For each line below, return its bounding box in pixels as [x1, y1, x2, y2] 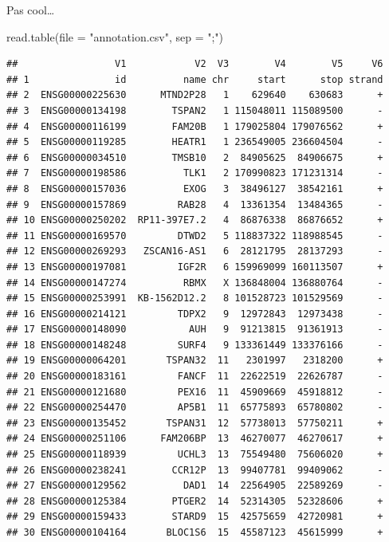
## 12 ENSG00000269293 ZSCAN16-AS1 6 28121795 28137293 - [6, 245, 383, 257]
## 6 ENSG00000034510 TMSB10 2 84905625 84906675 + [6, 151, 383, 163]
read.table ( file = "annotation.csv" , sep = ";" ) [6, 28, 224, 45]
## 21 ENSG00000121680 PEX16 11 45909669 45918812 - [6, 386, 383, 398]
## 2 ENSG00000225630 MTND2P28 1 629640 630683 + [6, 89, 383, 101]
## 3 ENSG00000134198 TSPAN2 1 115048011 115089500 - [6, 104, 383, 116]
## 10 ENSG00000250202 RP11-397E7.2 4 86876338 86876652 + [6, 214, 383, 226]
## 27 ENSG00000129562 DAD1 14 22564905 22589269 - [6, 480, 383, 492]
